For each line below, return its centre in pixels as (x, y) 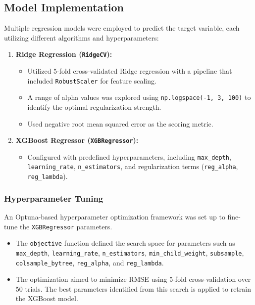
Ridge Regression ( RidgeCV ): (64, 54)
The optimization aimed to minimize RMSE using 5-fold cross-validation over (133, 279)
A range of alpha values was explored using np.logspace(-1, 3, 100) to (139, 97)
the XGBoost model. (47, 298)
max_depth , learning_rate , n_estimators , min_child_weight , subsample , (130, 252)
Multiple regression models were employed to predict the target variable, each (122, 28)
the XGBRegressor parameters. (66, 226)
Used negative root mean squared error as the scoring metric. (120, 123)
